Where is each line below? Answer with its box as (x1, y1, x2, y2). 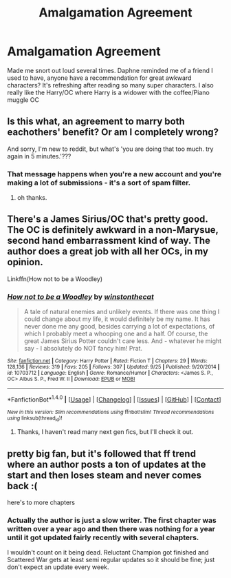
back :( (7, 480, 38, 492)
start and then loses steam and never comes (7, 469, 201, 481)
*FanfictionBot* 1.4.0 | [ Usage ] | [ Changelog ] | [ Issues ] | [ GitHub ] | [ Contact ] (7, 394, 221, 404)
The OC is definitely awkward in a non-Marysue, (7, 224, 219, 236)
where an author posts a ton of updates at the (7, 458, 206, 470)
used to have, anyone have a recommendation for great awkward (7, 74, 192, 82)
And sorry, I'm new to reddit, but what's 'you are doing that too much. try (7, 145, 214, 153)
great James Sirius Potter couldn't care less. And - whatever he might (23, 337, 222, 345)
